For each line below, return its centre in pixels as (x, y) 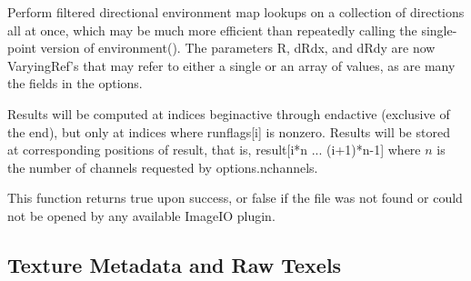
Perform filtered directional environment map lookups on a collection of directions (236, 12)
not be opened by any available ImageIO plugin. (141, 215)
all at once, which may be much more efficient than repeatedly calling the (212, 30)
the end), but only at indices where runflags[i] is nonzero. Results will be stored (229, 131)
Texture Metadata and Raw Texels (175, 264)
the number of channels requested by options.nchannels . (163, 167)
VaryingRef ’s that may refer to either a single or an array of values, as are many (231, 65)
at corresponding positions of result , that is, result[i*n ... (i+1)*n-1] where (214, 150)
